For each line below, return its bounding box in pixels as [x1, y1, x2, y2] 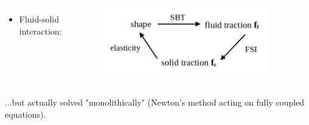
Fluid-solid [19, 13, 60, 25]
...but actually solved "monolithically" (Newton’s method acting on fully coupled [5, 96, 305, 109]
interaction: [19, 24, 62, 37]
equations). [5, 107, 46, 120]
